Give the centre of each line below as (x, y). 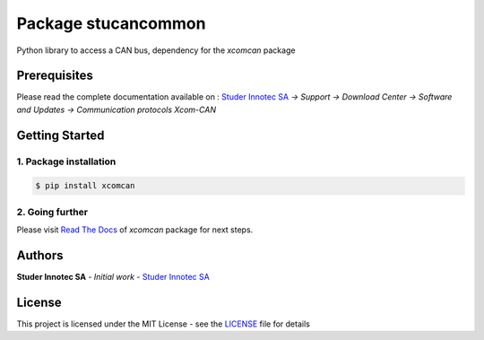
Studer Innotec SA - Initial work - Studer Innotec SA (113, 277)
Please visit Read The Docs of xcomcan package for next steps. (135, 230)
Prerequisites (55, 76)
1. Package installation (66, 161)
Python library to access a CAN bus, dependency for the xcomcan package (156, 50)
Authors (40, 255)
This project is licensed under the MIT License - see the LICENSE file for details (164, 324)
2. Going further (52, 212)
